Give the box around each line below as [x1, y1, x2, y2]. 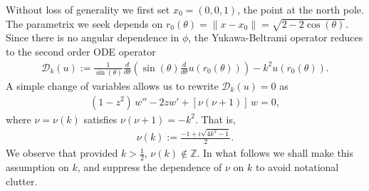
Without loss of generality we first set [6, 2, 170, 16]
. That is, [194, 111, 236, 126]
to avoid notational [255, 160, 339, 174]
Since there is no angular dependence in [6, 30, 180, 45]
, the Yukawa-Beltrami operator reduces [188, 30, 363, 45]
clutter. [6, 173, 38, 188]
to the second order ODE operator [6, 43, 156, 58]
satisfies [83, 111, 118, 126]
